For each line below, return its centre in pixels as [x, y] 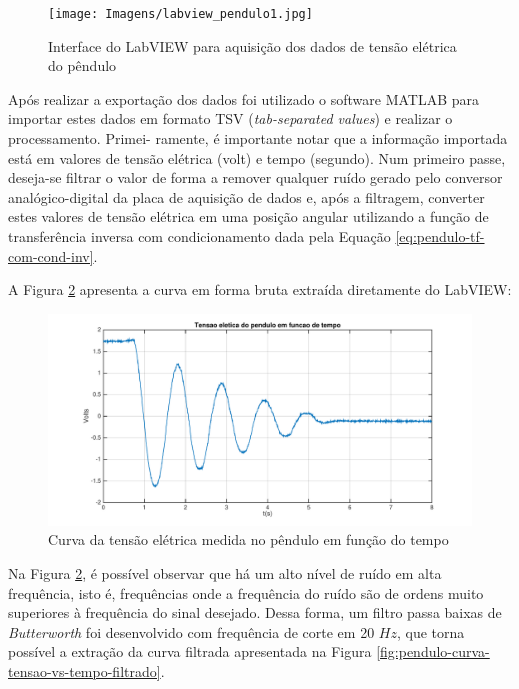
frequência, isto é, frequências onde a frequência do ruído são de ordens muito [246, 592]
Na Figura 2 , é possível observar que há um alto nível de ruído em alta [225, 572]
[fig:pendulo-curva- [433, 651]
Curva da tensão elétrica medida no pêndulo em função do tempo [248, 539]
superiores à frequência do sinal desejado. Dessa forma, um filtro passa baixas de [255, 612]
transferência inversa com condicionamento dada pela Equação [199, 236]
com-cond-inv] [51, 255]
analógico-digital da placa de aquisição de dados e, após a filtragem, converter [246, 196]
